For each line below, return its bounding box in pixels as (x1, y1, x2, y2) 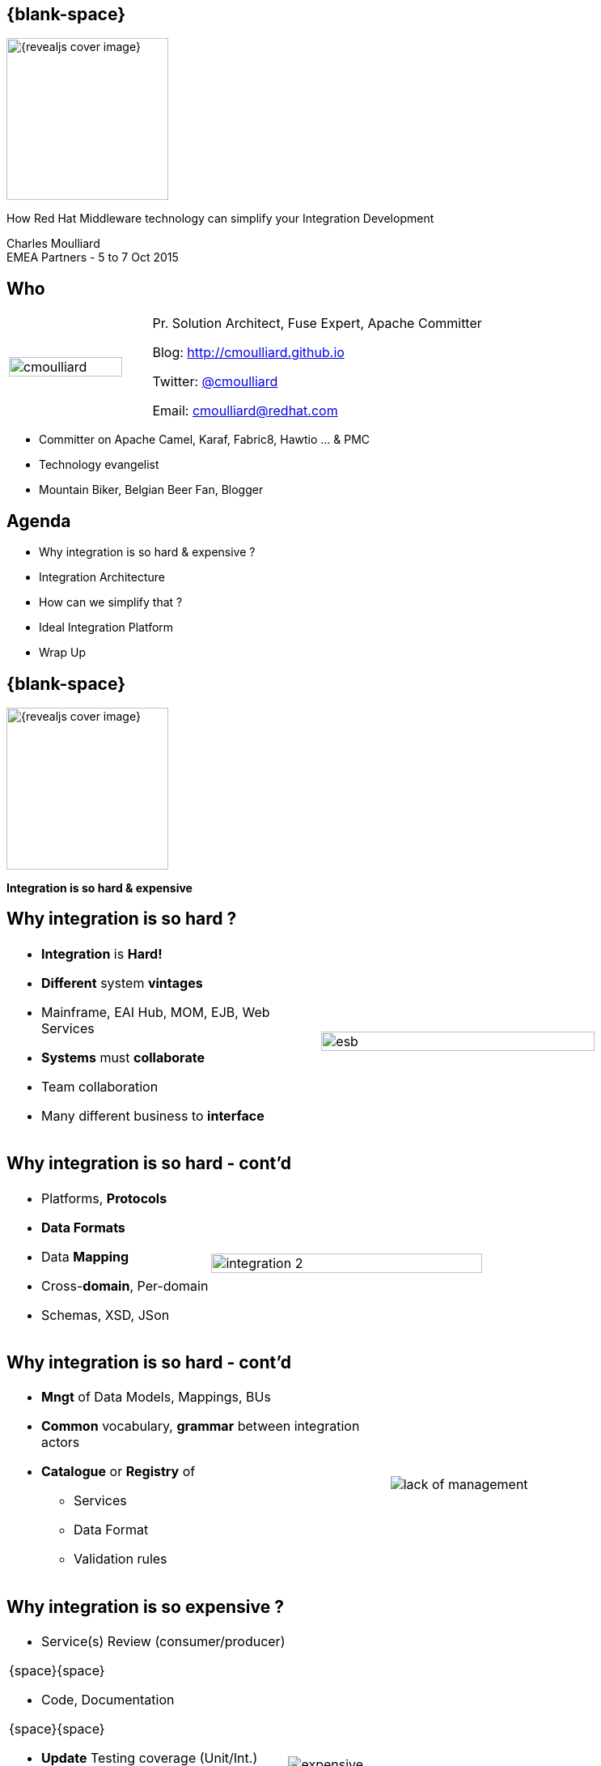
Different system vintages (41, 974, 203, 991)
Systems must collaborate (41, 1049, 205, 1066)
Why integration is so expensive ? (6, 1596, 284, 1617)
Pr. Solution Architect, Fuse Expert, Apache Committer (152, 315, 482, 332)
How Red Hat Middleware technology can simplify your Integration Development (6, 211, 434, 226)
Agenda (6, 510, 71, 531)
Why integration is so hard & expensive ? (39, 545, 256, 560)
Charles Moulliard (6, 236, 100, 251)
